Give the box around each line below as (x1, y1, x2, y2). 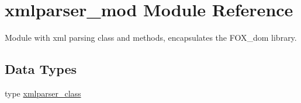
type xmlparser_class (5, 87, 81, 99)
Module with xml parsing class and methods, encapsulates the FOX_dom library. (5, 31, 297, 44)
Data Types (5, 60, 77, 78)
